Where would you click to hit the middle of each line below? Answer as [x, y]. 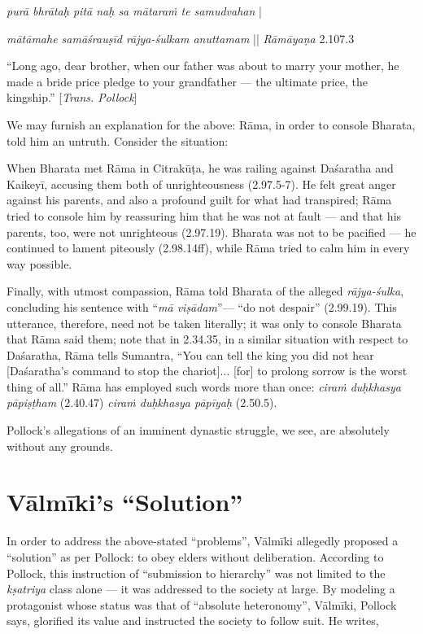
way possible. [39, 263]
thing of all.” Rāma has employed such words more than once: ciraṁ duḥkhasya [204, 386]
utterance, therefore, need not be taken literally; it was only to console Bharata [204, 323]
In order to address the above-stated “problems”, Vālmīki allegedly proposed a [203, 541]
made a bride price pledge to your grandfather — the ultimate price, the [187, 81]
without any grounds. [60, 446]
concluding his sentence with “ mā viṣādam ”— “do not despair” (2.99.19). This [202, 306]
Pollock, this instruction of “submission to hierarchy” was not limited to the [196, 573]
